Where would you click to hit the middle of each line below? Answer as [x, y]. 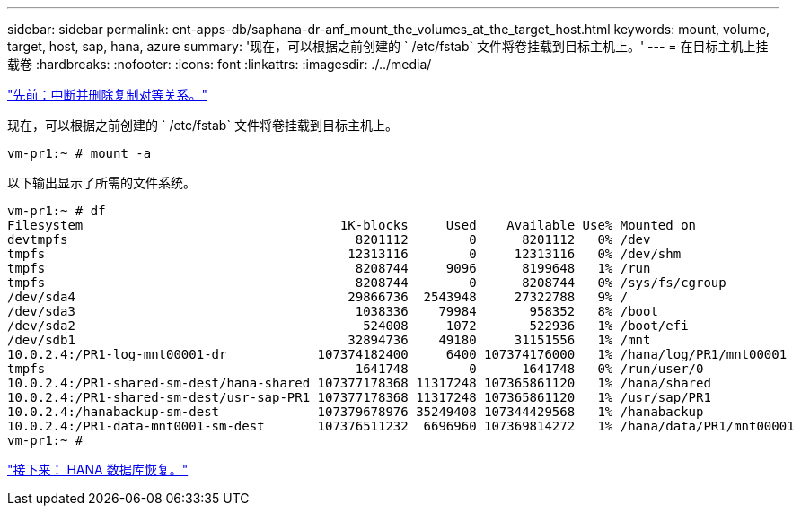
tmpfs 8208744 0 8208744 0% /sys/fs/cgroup [367, 283]
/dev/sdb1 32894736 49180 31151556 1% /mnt [329, 340]
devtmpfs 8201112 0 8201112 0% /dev [329, 239]
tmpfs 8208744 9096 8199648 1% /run [329, 268]
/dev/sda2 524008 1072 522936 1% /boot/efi [348, 326]
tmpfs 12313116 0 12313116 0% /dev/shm [344, 254]
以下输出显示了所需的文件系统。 [101, 183]
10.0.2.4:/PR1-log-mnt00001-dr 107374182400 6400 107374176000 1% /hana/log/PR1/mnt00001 [397, 354]
